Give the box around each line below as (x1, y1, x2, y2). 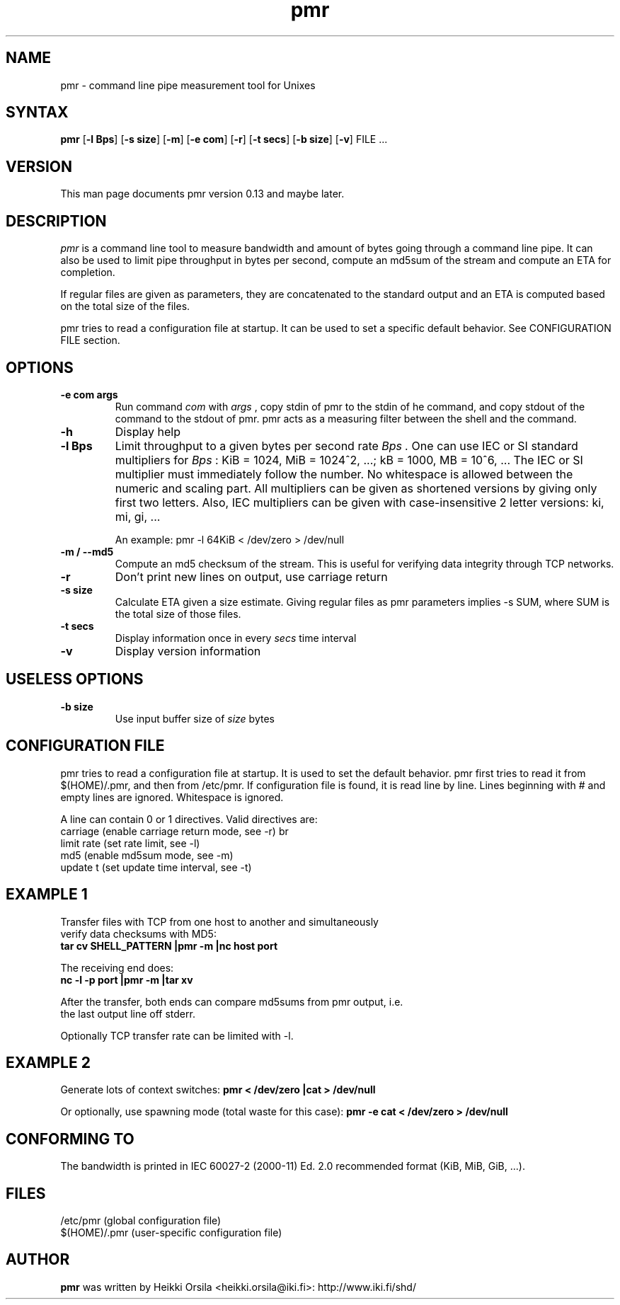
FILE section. (60, 334, 120, 347)
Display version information (115, 643, 261, 658)
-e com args (60, 388, 118, 401)
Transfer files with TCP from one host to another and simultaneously (60, 915, 379, 928)
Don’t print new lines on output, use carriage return (115, 569, 388, 584)
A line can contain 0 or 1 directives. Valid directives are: (60, 812, 318, 825)
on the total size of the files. (60, 300, 190, 313)
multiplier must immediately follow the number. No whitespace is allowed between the (115, 466, 573, 481)
